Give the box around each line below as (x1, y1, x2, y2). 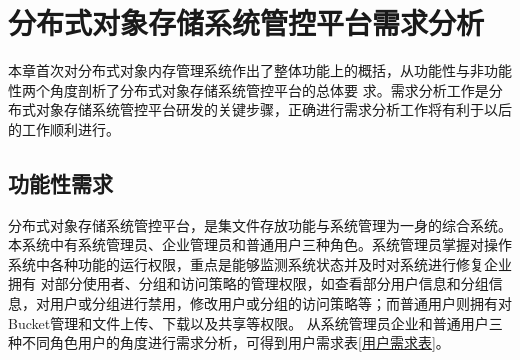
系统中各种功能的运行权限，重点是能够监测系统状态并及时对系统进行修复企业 (8, 253, 512, 274)
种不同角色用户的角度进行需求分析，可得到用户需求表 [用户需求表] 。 (8, 332, 450, 353)
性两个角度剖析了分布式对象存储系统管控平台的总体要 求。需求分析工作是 (8, 79, 489, 100)
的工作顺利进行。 (8, 118, 120, 139)
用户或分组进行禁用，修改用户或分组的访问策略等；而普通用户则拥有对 (49, 293, 512, 314)
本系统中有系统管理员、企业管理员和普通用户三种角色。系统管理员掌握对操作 (8, 234, 512, 255)
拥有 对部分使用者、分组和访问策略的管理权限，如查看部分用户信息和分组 (8, 273, 489, 294)
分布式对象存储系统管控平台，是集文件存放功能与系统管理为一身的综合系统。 (8, 214, 512, 235)
